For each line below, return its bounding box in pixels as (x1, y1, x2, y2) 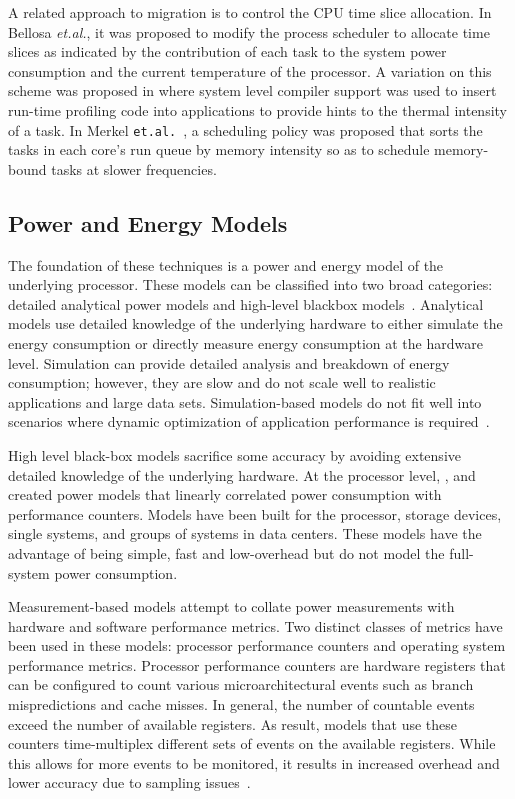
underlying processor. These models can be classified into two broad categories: (8, 274, 493, 295)
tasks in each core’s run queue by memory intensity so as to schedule (8, 139, 430, 160)
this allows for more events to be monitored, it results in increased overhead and (8, 752, 500, 773)
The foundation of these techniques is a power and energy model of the (8, 254, 444, 275)
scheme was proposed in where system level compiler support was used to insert (8, 80, 497, 101)
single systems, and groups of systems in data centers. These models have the (8, 523, 482, 544)
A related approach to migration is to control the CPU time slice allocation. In (8, 2, 492, 22)
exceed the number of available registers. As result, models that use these (8, 713, 458, 734)
